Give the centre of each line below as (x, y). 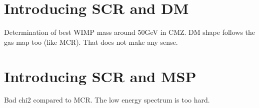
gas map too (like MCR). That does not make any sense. (91, 42)
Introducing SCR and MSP (100, 76)
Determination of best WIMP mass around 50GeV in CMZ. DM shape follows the (130, 32)
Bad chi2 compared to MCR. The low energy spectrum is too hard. (107, 100)
